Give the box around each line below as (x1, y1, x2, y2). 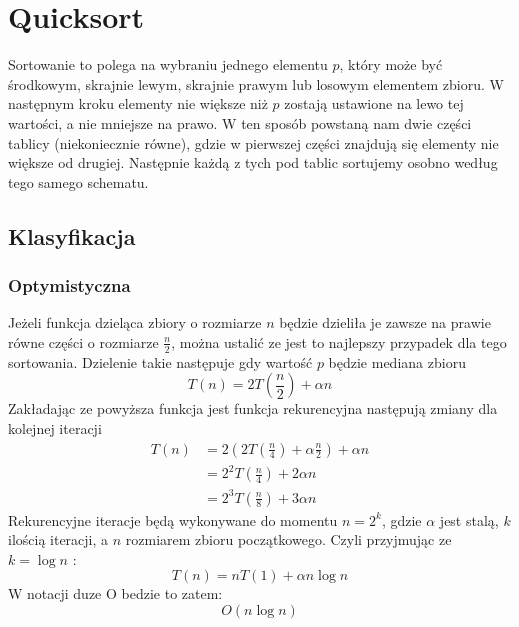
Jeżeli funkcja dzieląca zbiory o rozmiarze (8, 312, 262, 333)
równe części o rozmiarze (8, 331, 159, 352)
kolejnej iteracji (8, 417, 102, 438)
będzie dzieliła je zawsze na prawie (279, 312, 491, 333)
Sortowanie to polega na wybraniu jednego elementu (8, 54, 328, 75)
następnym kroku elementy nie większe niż (8, 93, 268, 114)
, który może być (339, 54, 443, 75)
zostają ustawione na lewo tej (284, 93, 464, 114)
